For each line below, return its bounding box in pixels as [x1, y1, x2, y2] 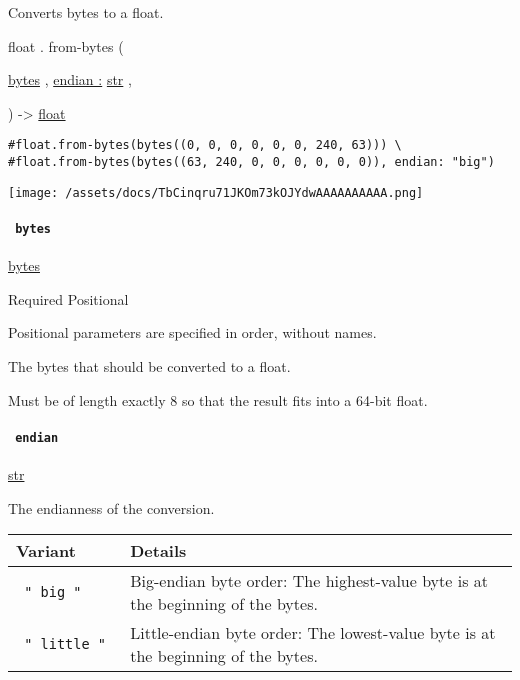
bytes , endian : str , [8, 69, 132, 90]
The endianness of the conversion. [8, 497, 215, 518]
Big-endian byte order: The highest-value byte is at [130, 569, 489, 593]
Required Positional [8, 288, 129, 309]
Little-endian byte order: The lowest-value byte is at [130, 621, 496, 645]
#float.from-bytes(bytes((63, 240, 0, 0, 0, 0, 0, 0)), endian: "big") [8, 155, 495, 170]
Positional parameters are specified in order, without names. [8, 322, 377, 343]
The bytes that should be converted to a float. [8, 355, 291, 376]
